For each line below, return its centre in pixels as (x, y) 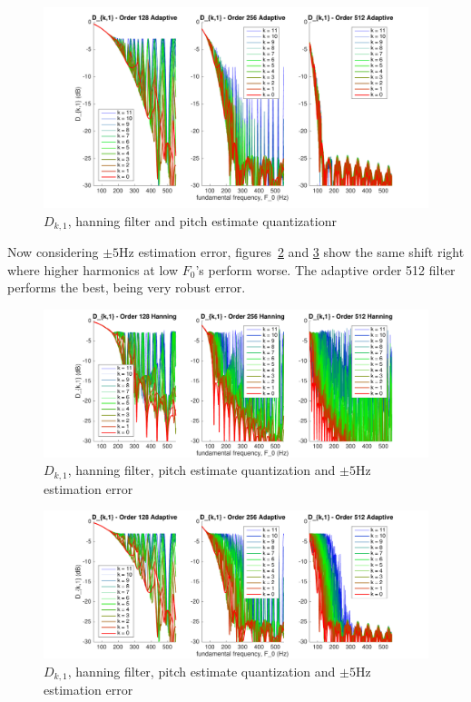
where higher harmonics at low (93, 269)
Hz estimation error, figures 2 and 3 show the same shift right (292, 252)
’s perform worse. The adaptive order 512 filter (325, 269)
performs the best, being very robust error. (127, 287)
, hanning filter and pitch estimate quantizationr (202, 220)
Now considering (53, 252)
